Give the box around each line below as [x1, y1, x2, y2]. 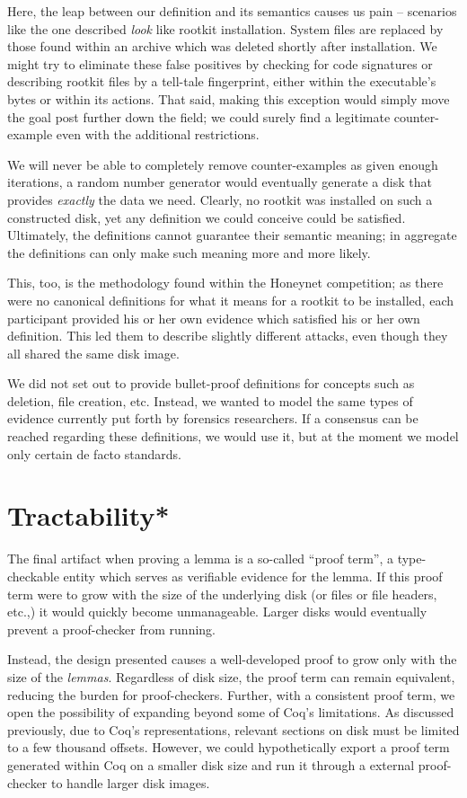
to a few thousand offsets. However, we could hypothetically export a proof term [7, 738, 450, 757]
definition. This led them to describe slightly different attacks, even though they [7, 326, 448, 345]
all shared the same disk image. [7, 343, 180, 362]
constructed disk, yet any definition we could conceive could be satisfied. [7, 208, 406, 226]
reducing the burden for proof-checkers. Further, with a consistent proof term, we [7, 685, 455, 704]
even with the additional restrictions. [56, 125, 260, 144]
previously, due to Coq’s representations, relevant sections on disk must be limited [7, 720, 460, 739]
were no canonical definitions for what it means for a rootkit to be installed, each [7, 290, 454, 309]
